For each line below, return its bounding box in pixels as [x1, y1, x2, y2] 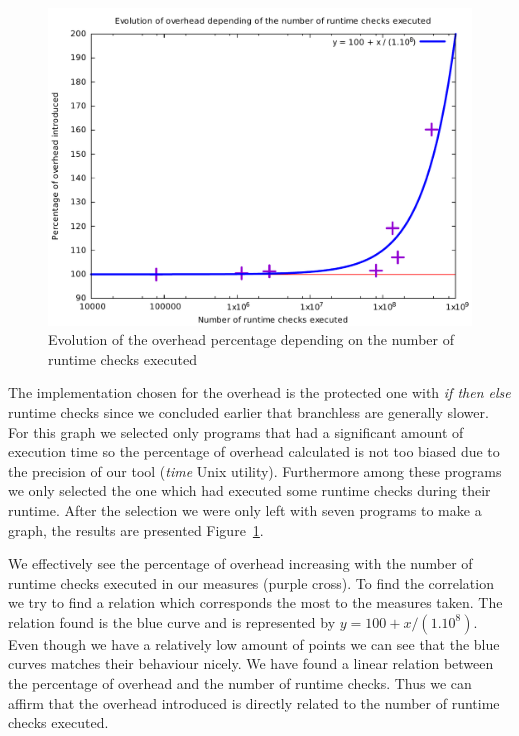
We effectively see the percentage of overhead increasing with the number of [8, 553, 473, 574]
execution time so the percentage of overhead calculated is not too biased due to [8, 441, 500, 462]
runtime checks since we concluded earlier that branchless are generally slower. [8, 401, 489, 422]
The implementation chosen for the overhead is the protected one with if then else [8, 382, 511, 403]
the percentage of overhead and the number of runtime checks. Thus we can [8, 673, 472, 694]
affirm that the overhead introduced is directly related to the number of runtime [8, 692, 500, 713]
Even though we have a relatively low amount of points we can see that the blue [8, 633, 500, 654]
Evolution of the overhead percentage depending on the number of [48, 329, 454, 350]
